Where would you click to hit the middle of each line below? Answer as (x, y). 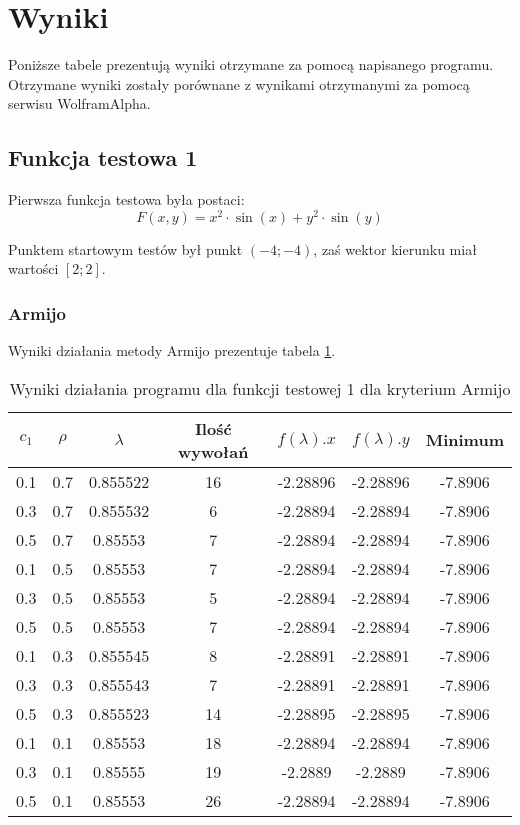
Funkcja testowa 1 (103, 157)
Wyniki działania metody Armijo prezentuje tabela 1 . (172, 350)
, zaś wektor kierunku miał (395, 248)
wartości (33, 268)
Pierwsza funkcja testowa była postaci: (126, 199)
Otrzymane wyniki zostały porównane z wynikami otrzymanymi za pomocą (239, 83)
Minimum (464, 440)
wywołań (213, 451)
